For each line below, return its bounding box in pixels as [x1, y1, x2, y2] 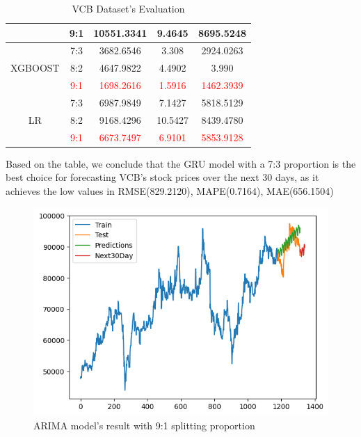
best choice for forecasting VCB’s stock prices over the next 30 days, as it [6, 170, 319, 184]
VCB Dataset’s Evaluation [72, 1, 185, 15]
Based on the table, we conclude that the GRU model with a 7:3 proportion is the [6, 156, 356, 170]
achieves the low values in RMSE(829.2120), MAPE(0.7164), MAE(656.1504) [6, 183, 334, 198]
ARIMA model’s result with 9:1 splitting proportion [33, 418, 255, 432]
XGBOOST [10, 61, 60, 75]
